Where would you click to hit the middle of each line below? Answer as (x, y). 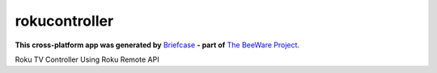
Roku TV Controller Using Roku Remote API (87, 59)
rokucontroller (64, 21)
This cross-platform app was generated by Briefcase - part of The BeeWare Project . (157, 45)
